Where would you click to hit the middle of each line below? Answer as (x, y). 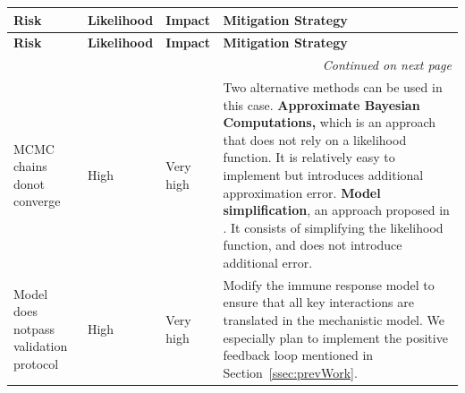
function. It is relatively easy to (309, 157)
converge (37, 201)
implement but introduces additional (323, 175)
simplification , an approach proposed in (336, 210)
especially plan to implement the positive (335, 337)
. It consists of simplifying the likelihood (333, 227)
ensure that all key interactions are (318, 302)
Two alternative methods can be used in (333, 87)
